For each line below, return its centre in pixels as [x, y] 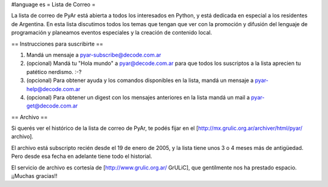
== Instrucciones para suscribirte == [57, 44]
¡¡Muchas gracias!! [34, 176]
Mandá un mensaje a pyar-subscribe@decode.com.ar [94, 55]
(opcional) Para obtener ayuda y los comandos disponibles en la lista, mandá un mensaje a [140, 80]
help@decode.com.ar [53, 89]
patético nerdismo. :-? [54, 72]
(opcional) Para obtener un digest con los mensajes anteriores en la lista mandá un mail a [138, 97]
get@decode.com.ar [52, 106]
